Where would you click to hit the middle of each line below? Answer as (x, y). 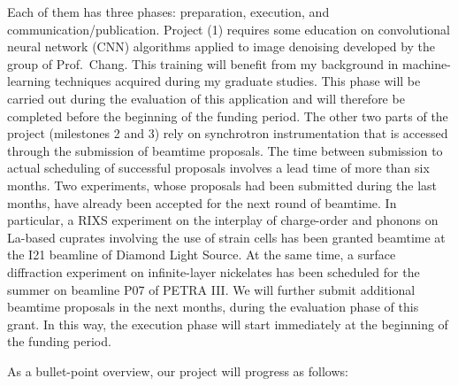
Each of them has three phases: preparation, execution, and (168, 12)
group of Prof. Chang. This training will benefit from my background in (203, 63)
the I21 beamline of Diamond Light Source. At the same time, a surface (202, 255)
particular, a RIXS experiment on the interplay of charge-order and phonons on (223, 220)
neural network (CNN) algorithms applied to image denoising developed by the (221, 46)
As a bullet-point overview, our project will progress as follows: (178, 371)
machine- (426, 63)
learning (29, 81)
